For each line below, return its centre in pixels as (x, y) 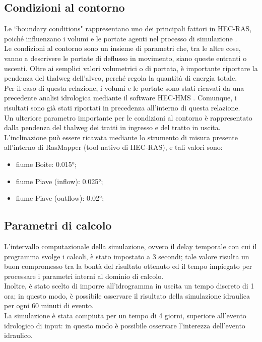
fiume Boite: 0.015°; (46, 164)
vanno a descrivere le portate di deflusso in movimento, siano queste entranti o (125, 58)
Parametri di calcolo (58, 225)
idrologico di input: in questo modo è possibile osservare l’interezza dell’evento (125, 325)
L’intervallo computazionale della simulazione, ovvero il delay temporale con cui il (130, 246)
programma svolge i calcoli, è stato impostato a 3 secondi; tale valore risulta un (127, 256)
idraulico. (18, 335)
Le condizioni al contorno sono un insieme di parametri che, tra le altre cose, (122, 48)
